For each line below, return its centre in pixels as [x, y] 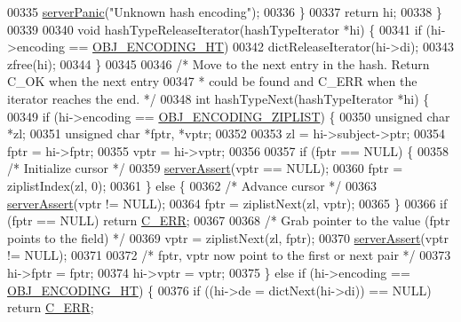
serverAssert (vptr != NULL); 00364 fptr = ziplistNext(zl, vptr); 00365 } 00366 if [227, 203]
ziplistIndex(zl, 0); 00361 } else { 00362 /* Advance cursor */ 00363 [192, 185]
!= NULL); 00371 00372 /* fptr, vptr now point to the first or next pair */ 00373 [229, 255]
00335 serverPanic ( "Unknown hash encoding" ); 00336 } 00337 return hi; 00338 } [225, 12]
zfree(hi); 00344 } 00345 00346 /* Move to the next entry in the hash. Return [219, 63]
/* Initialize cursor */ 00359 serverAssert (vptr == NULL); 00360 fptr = [205, 168]
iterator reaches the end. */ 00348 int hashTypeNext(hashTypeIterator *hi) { [219, 98]
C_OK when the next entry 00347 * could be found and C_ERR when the [212, 81]
